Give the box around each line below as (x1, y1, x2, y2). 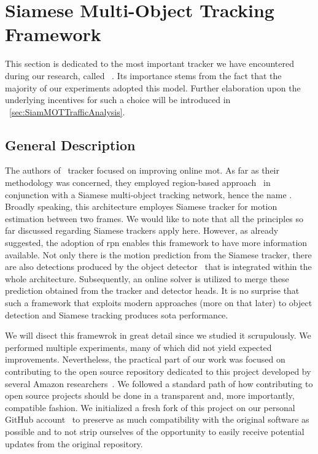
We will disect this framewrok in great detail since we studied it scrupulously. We (5, 329, 311, 342)
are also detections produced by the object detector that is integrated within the (5, 260, 312, 273)
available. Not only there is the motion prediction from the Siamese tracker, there (5, 248, 312, 261)
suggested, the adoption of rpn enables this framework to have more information (5, 236, 308, 249)
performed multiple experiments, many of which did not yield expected (5, 340, 272, 353)
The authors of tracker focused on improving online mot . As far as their (5, 164, 279, 177)
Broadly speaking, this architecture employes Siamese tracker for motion (5, 200, 277, 213)
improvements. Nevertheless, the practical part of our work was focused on (5, 353, 285, 366)
